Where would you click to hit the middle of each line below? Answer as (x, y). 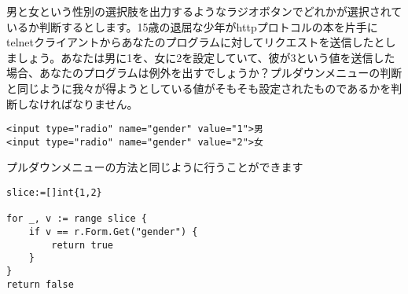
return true (83, 245)
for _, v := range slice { (77, 219)
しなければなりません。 (77, 103)
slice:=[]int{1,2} (54, 193)
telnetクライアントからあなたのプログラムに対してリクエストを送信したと (196, 42)
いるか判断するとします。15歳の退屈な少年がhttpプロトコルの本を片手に (192, 26)
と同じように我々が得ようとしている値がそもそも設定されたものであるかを (199, 88)
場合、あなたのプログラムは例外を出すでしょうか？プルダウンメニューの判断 (204, 73)
